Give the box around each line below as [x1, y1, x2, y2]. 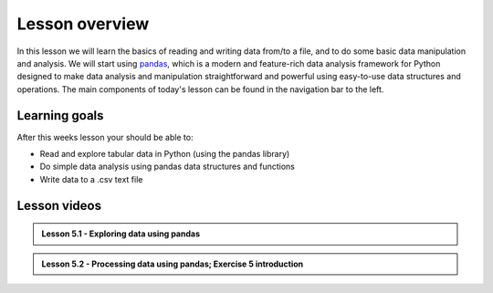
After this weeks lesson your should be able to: [16, 131, 194, 142]
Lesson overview [16, 14, 150, 34]
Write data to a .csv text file [39, 173, 143, 184]
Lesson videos [16, 197, 102, 214]
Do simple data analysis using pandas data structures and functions [39, 161, 296, 173]
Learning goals [16, 108, 104, 123]
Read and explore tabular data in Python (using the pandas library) [39, 149, 290, 160]
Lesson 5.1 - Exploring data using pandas [41, 228, 201, 239]
